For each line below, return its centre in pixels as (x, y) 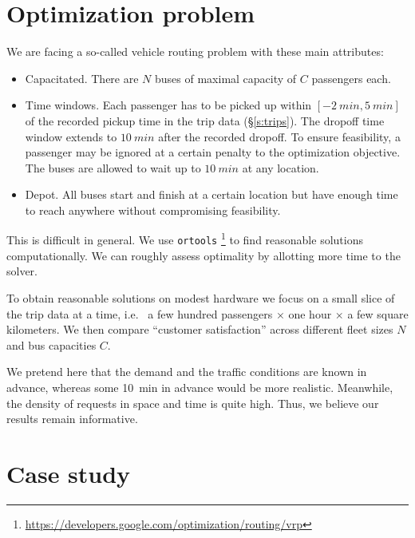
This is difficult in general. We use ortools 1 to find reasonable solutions (185, 239)
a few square (378, 313)
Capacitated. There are (82, 78)
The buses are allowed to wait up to (113, 167)
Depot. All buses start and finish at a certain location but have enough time (211, 194)
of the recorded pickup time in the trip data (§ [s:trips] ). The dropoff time (205, 120)
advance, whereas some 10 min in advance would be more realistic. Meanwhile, (200, 387)
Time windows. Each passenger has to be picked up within (168, 105)
